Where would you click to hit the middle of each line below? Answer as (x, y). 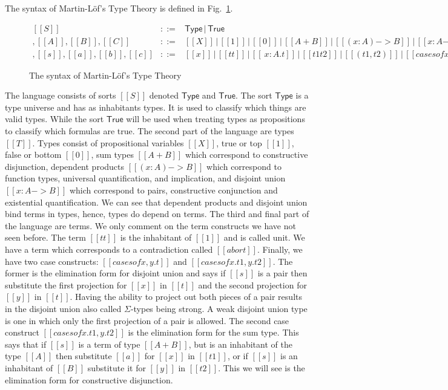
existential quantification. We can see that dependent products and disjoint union (156, 202)
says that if (26, 344)
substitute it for (117, 367)
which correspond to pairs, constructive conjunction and (173, 190)
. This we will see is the (262, 367)
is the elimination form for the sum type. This (213, 332)
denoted (164, 95)
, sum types (112, 154)
